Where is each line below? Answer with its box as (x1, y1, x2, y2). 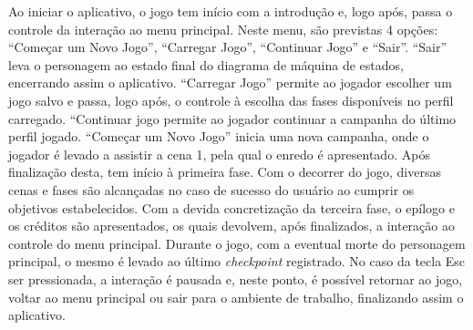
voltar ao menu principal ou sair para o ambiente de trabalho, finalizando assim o (8, 287, 464, 306)
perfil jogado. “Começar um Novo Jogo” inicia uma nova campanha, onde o (8, 127, 429, 146)
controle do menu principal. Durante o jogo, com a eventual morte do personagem (8, 233, 466, 253)
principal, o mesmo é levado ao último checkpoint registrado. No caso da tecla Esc (8, 252, 466, 271)
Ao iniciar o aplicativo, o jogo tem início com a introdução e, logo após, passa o (8, 2, 453, 20)
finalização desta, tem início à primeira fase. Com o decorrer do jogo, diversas (8, 162, 441, 181)
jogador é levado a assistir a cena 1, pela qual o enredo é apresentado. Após (8, 144, 430, 163)
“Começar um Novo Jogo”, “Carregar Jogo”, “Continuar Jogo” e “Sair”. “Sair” (8, 37, 447, 57)
